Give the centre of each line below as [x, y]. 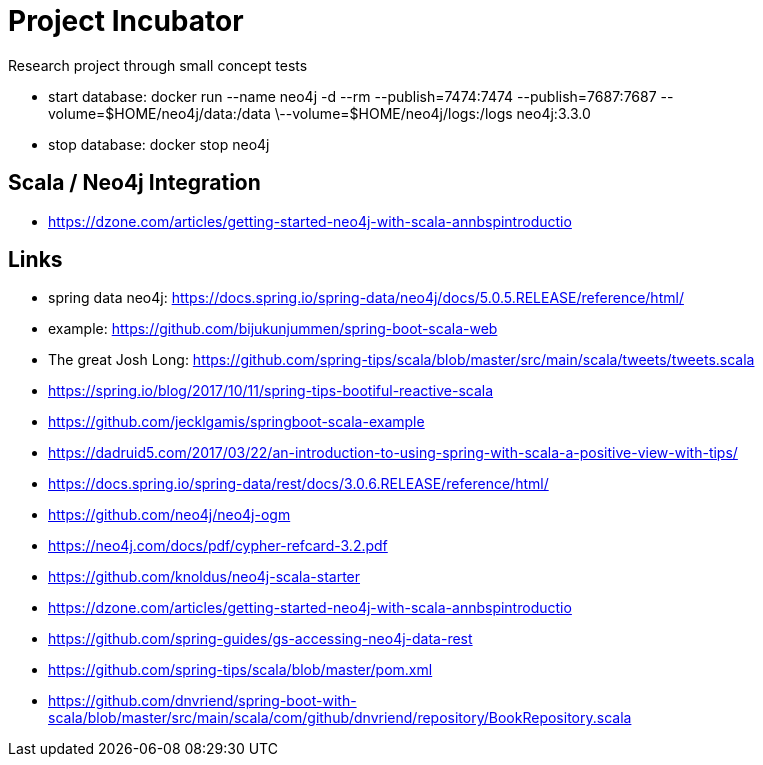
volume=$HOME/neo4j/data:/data [159, 113]
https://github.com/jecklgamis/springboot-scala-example [236, 422]
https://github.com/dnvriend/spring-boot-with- [202, 701]
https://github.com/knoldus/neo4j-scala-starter [204, 577]
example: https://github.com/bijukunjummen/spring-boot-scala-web [273, 329]
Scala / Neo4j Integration [134, 183]
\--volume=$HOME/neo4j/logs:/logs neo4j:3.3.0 [432, 113]
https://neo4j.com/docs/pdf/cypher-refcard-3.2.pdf [218, 546]
